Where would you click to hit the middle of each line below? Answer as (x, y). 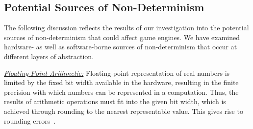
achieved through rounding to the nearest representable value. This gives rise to (124, 111)
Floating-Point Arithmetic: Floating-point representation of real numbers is (117, 73)
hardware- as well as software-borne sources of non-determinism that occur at (121, 47)
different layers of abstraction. (49, 56)
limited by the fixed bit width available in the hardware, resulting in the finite (121, 82)
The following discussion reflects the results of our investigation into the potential (126, 28)
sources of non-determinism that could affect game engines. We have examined (122, 37)
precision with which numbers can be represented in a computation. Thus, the (121, 92)
